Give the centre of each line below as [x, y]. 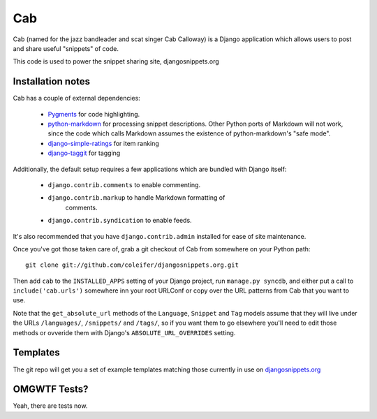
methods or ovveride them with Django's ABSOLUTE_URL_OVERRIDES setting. [124, 332]
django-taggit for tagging [84, 153]
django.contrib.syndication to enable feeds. [120, 221]
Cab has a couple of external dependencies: [77, 98]
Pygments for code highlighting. [94, 114]
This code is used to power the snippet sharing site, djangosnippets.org [116, 61]
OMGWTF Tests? [51, 389]
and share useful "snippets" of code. [66, 48]
